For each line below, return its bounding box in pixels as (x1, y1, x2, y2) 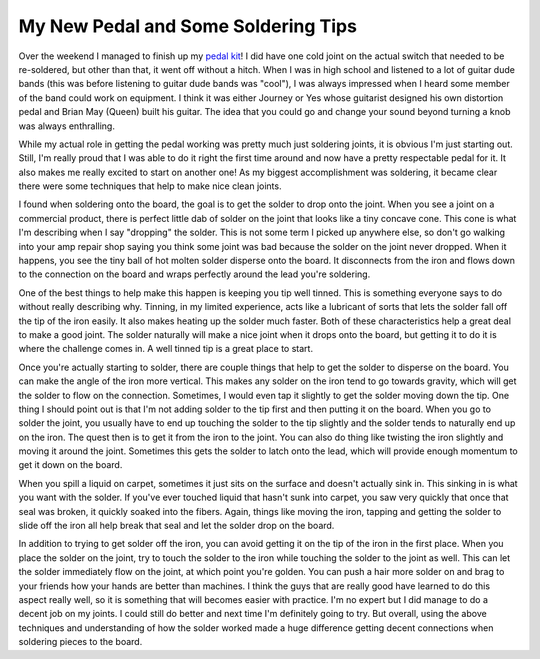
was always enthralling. (18, 120, 115, 132)
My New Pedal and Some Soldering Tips (18, 15, 357, 37)
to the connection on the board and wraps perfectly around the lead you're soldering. (18, 268, 371, 280)
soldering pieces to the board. (18, 636, 143, 648)
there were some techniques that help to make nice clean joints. (18, 180, 282, 192)
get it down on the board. (18, 459, 123, 471)
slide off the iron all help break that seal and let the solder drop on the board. (18, 520, 335, 532)
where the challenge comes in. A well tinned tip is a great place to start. (18, 343, 314, 355)
